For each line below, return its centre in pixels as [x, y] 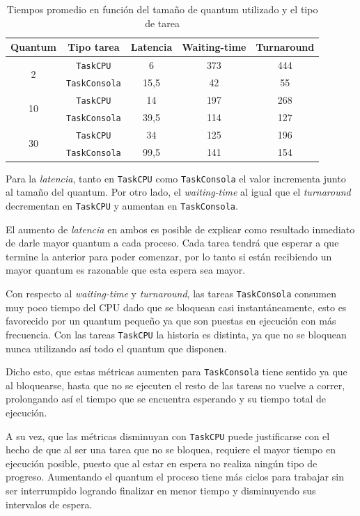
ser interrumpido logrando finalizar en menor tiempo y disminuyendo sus [161, 490]
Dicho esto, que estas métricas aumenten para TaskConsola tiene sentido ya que [177, 372]
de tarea [163, 23]
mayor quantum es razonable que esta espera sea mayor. [126, 270]
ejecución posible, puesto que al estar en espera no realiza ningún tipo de [162, 463]
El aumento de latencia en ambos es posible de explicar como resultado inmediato [180, 229]
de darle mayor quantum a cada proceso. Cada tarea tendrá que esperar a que [172, 243]
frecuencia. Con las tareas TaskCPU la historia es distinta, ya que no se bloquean [176, 334]
